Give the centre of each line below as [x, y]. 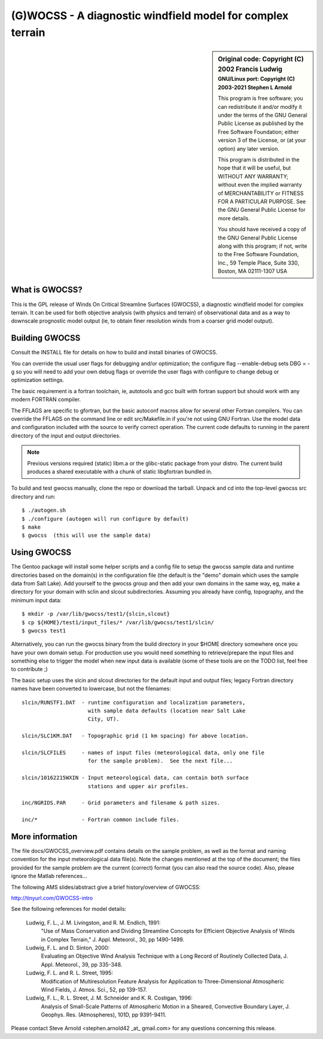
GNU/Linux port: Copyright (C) [257, 79]
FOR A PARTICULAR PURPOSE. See [262, 201]
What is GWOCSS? [47, 290]
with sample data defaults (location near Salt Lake [167, 711]
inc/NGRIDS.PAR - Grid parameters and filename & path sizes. [121, 803]
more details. [234, 218]
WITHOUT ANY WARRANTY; [253, 176]
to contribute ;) [29, 669]
